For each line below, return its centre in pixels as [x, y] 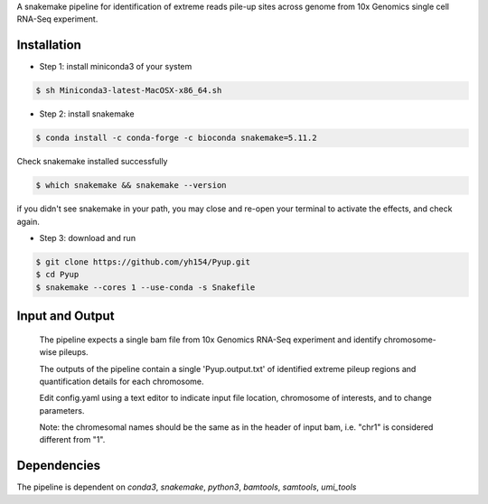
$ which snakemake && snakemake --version [131, 186]
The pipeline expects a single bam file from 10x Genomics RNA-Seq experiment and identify [211, 340]
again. [28, 221]
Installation [49, 45]
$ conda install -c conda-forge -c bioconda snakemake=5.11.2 [176, 138]
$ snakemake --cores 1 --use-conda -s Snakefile [145, 287]
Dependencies [59, 466]
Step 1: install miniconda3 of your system [116, 67]
